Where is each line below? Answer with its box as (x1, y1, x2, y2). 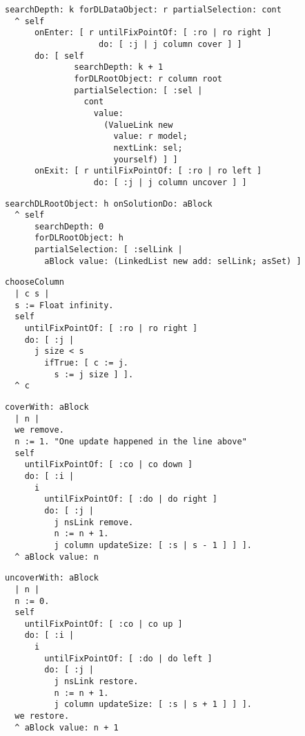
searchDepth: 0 (34, 221, 104, 232)
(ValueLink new (104, 120, 173, 130)
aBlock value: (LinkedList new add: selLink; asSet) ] (44, 256, 302, 266)
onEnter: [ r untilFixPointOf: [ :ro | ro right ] (34, 28, 272, 38)
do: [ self (34, 50, 84, 61)
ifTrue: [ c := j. (44, 358, 128, 368)
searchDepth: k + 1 (74, 62, 164, 73)
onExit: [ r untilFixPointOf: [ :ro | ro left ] (34, 166, 262, 176)
